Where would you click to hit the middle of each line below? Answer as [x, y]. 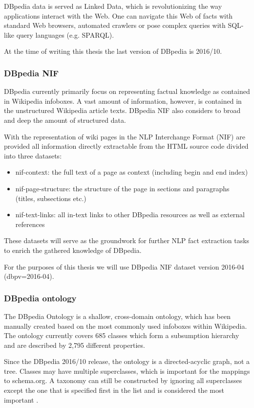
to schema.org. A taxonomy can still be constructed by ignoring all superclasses [123, 380]
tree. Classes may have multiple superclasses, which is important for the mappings [127, 371]
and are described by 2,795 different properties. [74, 345]
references [30, 224]
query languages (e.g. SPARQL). [65, 34]
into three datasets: [33, 155]
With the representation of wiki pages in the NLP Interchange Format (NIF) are [125, 136]
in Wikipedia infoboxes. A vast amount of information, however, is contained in [123, 101]
